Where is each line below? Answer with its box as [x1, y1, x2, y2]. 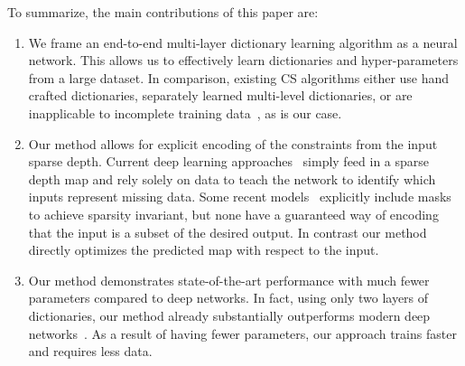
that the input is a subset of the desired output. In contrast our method [28, 222, 427, 241]
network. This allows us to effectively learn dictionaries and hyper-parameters [28, 51, 459, 70]
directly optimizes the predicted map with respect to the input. [28, 240, 379, 259]
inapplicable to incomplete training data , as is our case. [28, 103, 342, 122]
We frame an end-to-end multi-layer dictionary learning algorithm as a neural [28, 33, 458, 52]
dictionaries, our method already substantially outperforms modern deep [28, 305, 431, 324]
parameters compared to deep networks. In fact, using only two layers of [28, 288, 429, 307]
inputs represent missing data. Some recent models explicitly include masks [28, 187, 451, 206]
